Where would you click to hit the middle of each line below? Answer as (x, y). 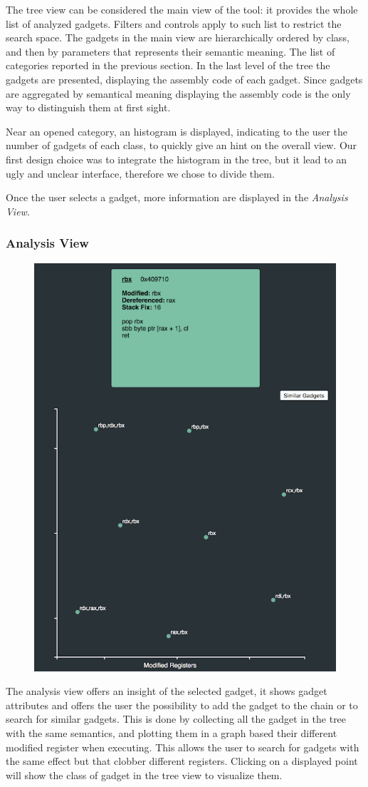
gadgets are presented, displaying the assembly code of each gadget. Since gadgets (184, 79)
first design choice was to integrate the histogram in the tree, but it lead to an (177, 159)
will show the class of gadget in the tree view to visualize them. (144, 775)
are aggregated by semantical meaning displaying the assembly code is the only (178, 93)
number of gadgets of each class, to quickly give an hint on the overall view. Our (182, 145)
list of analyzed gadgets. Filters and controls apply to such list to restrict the (174, 23)
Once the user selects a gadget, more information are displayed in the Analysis (177, 197)
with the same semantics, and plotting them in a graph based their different (172, 733)
